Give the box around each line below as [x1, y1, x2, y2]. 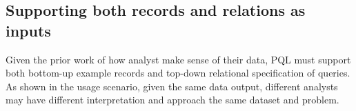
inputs [6, 19, 51, 41]
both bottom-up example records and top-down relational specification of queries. [6, 65, 350, 80]
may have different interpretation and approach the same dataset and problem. [6, 92, 339, 107]
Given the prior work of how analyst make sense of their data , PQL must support [6, 52, 351, 66]
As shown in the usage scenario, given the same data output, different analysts [6, 79, 338, 93]
